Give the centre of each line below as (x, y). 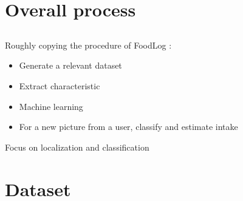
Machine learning (51, 106)
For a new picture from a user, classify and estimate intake (128, 127)
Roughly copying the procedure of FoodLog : (88, 45)
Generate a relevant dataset (70, 65)
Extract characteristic (60, 85)
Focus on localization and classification (77, 147)
